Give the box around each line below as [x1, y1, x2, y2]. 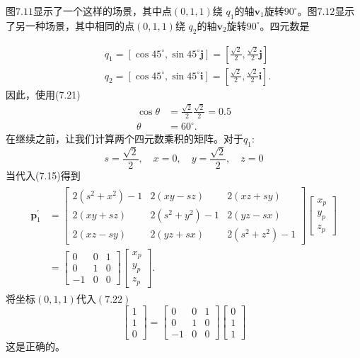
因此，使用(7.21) [6, 86, 81, 101]
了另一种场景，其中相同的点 [6, 18, 134, 33]
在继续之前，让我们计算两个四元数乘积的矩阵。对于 [6, 131, 243, 146]
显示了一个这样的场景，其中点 [33, 4, 172, 18]
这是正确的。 [6, 339, 65, 354]
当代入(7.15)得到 [6, 167, 81, 182]
